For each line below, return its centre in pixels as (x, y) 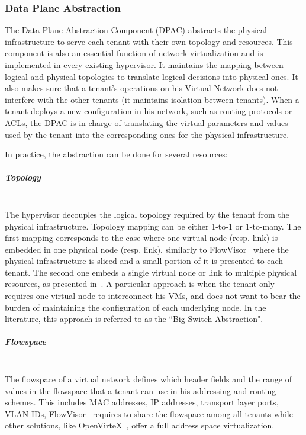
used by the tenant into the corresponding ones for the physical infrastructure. (147, 134)
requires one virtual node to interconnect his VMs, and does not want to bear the (153, 296)
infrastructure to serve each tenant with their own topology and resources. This (149, 41)
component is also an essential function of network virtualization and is (134, 53)
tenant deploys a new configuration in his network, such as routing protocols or (149, 111)
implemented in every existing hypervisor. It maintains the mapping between (144, 65)
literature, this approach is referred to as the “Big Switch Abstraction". (134, 319)
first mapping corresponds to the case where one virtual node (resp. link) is (141, 238)
